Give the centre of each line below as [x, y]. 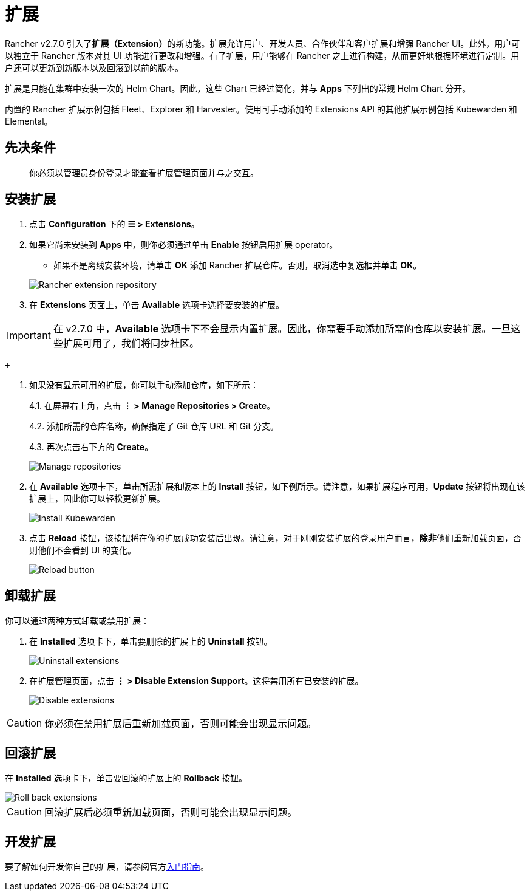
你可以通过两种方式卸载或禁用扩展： [77, 621]
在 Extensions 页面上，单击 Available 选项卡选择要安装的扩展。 [157, 305]
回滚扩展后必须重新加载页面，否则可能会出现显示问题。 [171, 812]
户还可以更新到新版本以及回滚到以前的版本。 [94, 67]
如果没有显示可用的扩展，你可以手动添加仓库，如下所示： [144, 385]
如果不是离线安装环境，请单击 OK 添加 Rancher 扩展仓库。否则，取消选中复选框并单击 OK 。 [238, 265]
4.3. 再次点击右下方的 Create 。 [91, 447]
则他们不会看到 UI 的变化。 [83, 550]
